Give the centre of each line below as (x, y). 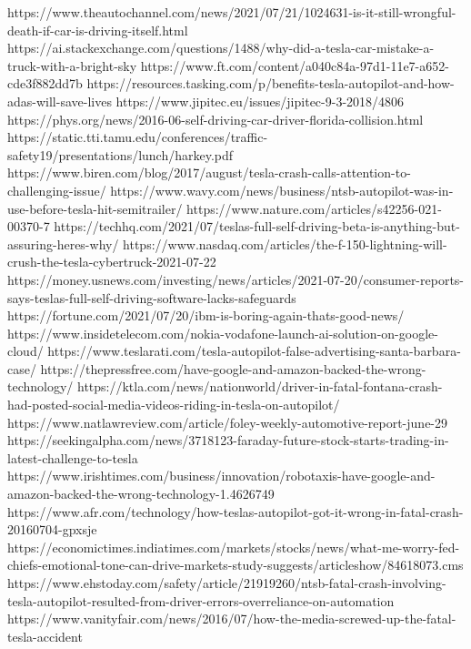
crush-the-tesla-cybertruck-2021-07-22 (112, 262)
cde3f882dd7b (45, 83)
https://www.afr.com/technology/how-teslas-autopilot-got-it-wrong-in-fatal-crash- (235, 511)
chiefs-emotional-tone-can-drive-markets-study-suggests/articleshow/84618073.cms (235, 565)
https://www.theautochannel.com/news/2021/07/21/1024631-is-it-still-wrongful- (232, 12)
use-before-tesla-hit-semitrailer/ (95, 208)
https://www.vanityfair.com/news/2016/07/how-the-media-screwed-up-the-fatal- (232, 619)
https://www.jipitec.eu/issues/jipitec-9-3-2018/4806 (260, 101)
